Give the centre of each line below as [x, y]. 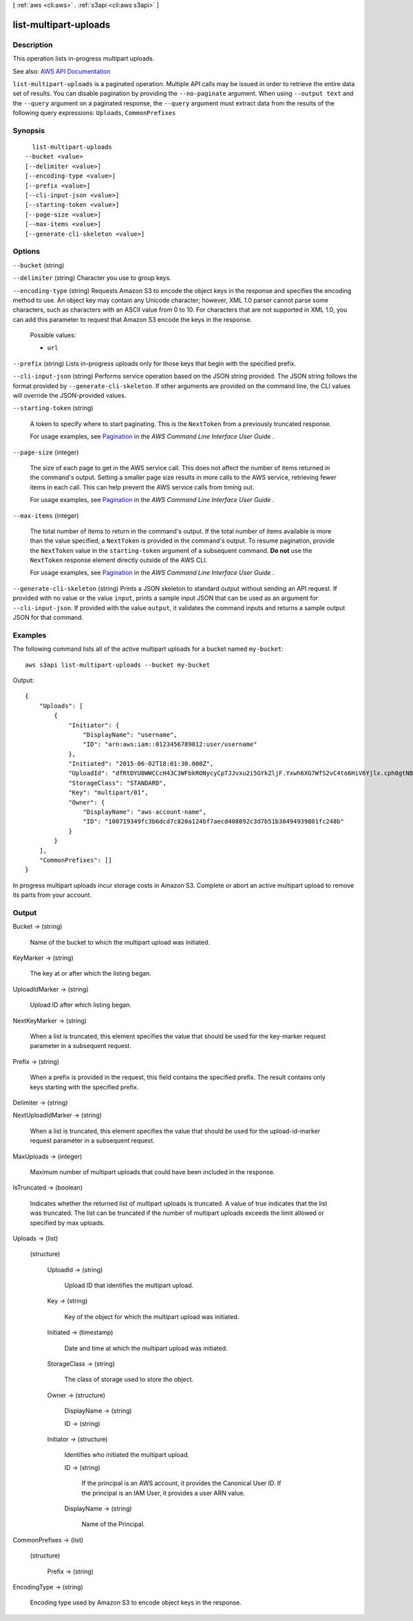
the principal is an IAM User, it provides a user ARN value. [163, 1493]
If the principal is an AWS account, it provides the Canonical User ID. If [181, 1483]
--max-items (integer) [46, 515]
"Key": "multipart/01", [108, 793]
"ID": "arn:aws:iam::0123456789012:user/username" [170, 744]
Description [33, 45]
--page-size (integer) [46, 452]
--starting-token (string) [53, 408]
